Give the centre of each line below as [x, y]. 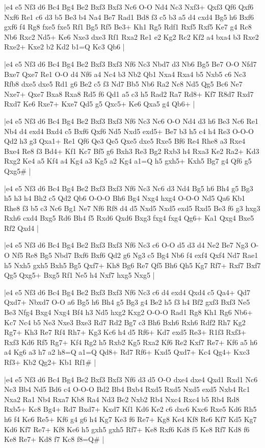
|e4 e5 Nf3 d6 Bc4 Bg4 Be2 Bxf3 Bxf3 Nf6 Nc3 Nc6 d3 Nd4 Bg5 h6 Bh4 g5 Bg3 [129, 188]
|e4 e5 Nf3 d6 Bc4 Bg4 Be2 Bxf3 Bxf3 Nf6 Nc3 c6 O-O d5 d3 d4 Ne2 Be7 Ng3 [126, 245]
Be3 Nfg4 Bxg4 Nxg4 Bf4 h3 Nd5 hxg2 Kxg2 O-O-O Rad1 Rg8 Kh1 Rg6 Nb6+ [128, 312]
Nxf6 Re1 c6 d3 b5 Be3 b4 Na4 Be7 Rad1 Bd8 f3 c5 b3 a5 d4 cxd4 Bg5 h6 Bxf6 [129, 17]
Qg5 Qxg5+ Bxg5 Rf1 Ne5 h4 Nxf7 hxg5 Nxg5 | [79, 275]
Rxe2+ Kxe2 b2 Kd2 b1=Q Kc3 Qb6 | [64, 47]
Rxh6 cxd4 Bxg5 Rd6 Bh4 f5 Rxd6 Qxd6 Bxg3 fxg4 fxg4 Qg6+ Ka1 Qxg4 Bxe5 [129, 218]
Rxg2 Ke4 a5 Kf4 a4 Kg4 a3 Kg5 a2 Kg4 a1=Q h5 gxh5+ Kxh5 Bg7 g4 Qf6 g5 [128, 161]
